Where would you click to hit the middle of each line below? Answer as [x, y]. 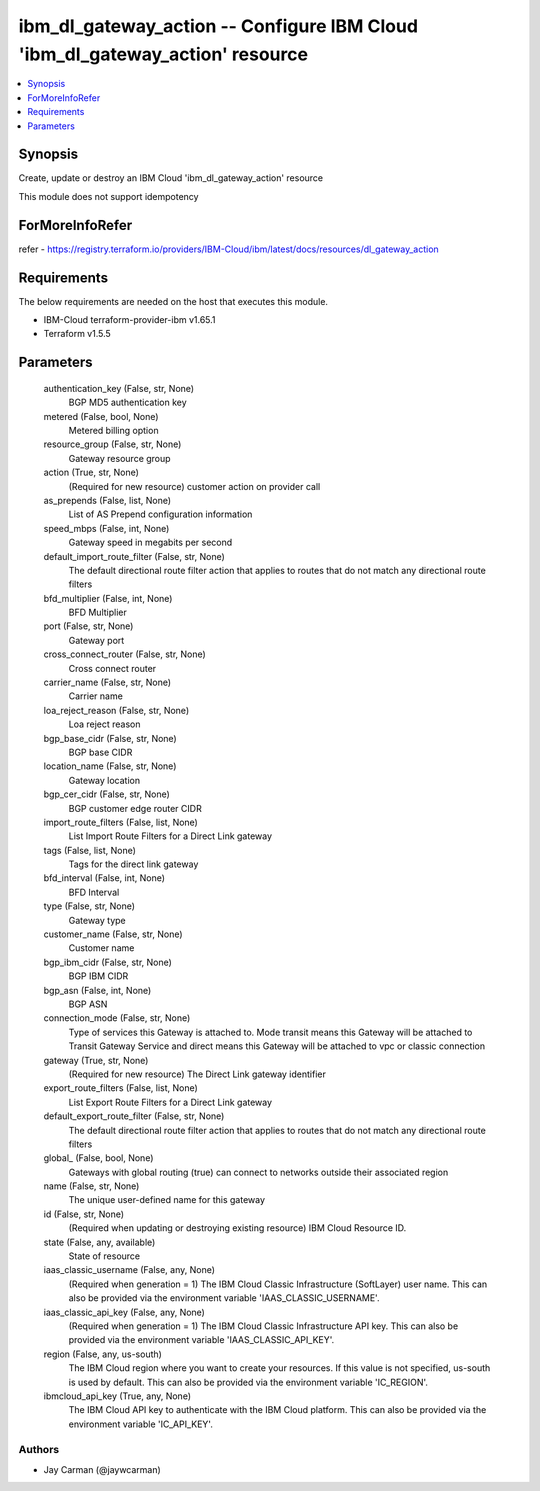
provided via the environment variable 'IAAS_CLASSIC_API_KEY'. [201, 1340]
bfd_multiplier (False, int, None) [108, 598]
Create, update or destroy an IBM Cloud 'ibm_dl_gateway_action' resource [171, 178]
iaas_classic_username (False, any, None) [129, 1270]
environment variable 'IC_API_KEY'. [141, 1424]
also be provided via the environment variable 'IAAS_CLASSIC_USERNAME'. [224, 1298]
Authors [39, 1450]
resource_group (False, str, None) [112, 444]
